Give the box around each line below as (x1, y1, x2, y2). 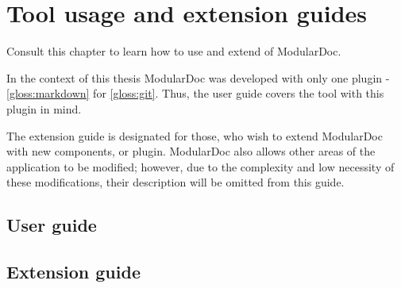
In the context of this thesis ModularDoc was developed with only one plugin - (6, 69, 390, 86)
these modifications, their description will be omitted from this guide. (6, 174, 345, 190)
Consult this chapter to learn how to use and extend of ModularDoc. (6, 43, 341, 60)
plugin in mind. (6, 100, 82, 117)
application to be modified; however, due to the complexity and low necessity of (6, 158, 395, 175)
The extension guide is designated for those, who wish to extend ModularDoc (6, 127, 383, 144)
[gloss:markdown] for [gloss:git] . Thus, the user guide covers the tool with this (6, 85, 384, 102)
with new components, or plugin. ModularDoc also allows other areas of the (6, 143, 376, 159)
